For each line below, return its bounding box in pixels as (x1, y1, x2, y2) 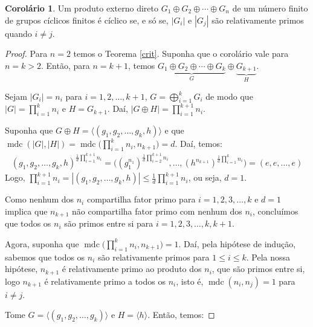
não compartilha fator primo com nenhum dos (71, 204, 242, 217)
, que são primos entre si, (211, 262, 305, 275)
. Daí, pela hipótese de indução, (178, 237, 296, 250)
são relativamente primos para (98, 250, 210, 263)
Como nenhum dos (5, 193, 74, 206)
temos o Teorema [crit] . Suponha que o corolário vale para (73, 47, 289, 60)
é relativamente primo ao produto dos (62, 262, 202, 275)
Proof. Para (5, 47, 48, 60)
